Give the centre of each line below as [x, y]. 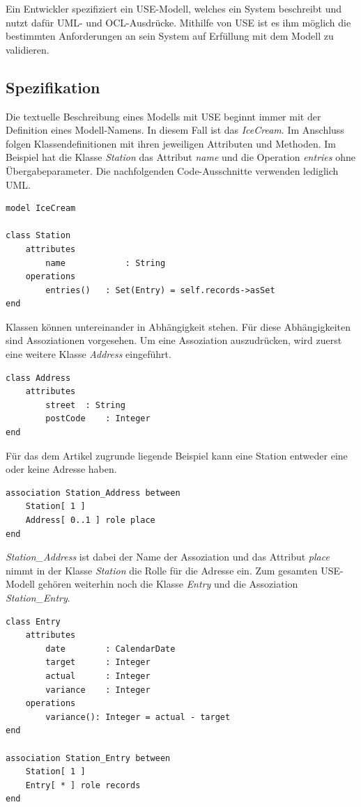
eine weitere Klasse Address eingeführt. [89, 354]
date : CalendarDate [110, 649]
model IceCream [41, 209]
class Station [38, 236]
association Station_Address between [93, 493]
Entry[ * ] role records [83, 785]
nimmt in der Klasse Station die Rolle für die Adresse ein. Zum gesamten [162, 570]
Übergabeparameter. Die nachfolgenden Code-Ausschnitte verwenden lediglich [172, 170]
